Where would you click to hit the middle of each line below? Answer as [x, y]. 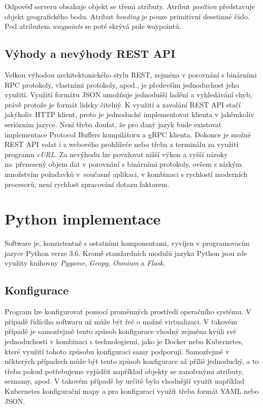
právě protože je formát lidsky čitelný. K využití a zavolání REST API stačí [123, 104]
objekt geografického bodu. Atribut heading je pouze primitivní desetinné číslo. [127, 16]
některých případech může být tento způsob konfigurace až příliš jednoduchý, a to [132, 361]
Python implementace [83, 219]
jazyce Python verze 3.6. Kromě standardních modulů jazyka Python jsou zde [126, 253]
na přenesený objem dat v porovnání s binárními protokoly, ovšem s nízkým [123, 164]
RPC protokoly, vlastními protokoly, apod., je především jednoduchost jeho [122, 84]
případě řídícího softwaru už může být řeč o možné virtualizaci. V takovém [121, 321]
